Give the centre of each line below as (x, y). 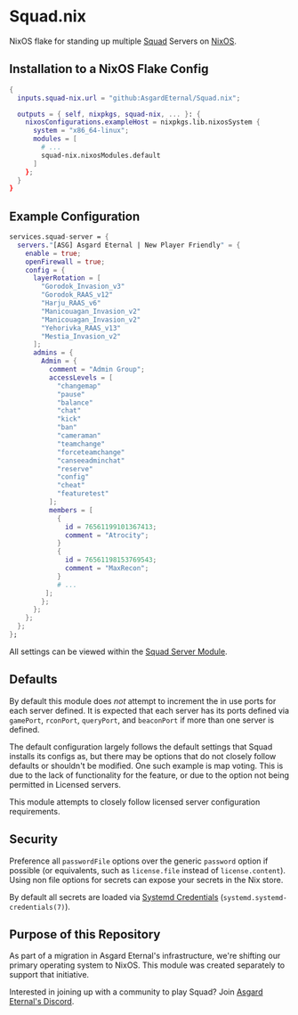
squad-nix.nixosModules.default (101, 155)
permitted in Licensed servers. (65, 784)
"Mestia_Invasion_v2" (81, 336)
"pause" (71, 394)
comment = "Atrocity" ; (107, 535)
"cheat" (71, 486)
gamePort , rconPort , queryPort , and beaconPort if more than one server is (141, 720)
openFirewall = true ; (65, 262)
